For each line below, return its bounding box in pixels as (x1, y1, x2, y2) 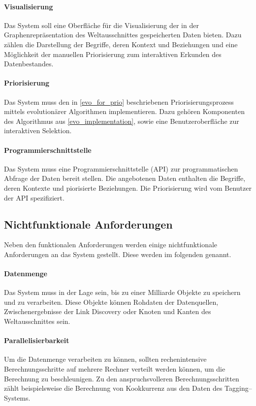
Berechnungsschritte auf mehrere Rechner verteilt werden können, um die (4, 364, 225, 374)
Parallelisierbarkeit (4, 335, 69, 346)
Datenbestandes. (4, 58, 54, 69)
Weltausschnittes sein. (4, 316, 70, 326)
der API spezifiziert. (4, 192, 64, 203)
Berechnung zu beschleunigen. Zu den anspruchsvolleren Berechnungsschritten (4, 373, 239, 383)
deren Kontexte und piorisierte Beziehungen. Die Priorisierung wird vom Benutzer (4, 182, 252, 193)
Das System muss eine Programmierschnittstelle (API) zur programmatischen (4, 163, 238, 174)
